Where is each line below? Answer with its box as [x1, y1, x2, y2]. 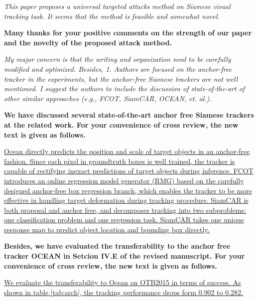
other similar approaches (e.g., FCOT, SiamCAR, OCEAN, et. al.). [4, 93, 212, 103]
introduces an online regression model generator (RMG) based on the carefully [4, 175, 244, 185]
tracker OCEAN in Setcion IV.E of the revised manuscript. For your [4, 251, 245, 261]
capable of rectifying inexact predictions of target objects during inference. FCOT [4, 165, 254, 176]
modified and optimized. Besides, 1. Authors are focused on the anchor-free [4, 63, 232, 74]
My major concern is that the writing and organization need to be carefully [4, 54, 231, 64]
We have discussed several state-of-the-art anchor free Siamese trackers [4, 110, 254, 120]
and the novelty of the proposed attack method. [4, 37, 172, 47]
